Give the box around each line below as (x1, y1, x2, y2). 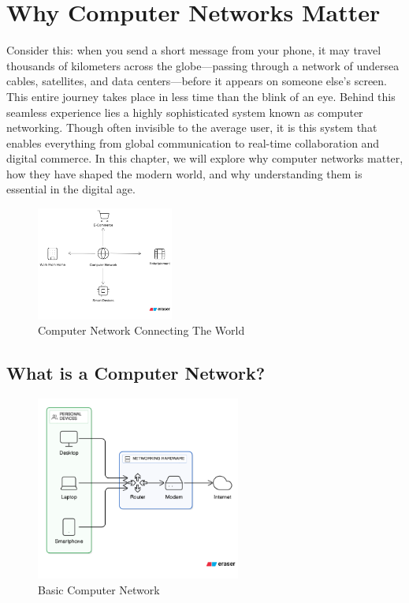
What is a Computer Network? (6, 361, 266, 385)
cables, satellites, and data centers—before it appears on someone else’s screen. (6, 73, 387, 89)
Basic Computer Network (38, 581, 160, 597)
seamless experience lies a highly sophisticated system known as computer (6, 103, 363, 120)
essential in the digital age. (6, 181, 136, 197)
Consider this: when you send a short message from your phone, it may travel (6, 42, 381, 58)
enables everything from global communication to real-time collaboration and (6, 134, 380, 151)
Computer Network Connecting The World (38, 322, 245, 339)
